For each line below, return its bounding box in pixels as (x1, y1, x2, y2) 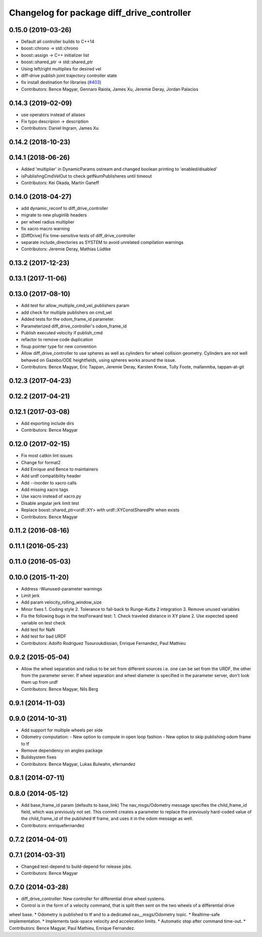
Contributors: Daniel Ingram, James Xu (21, 125, 99, 131)
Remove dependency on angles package (21, 747, 103, 753)
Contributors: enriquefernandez (21, 822, 84, 828)
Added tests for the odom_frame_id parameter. (21, 316, 115, 322)
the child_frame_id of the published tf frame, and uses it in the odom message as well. (21, 816, 194, 821)
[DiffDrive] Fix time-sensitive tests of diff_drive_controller (21, 232, 135, 238)
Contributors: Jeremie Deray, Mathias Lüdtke (21, 246, 111, 252)
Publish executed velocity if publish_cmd (21, 330, 103, 335)
